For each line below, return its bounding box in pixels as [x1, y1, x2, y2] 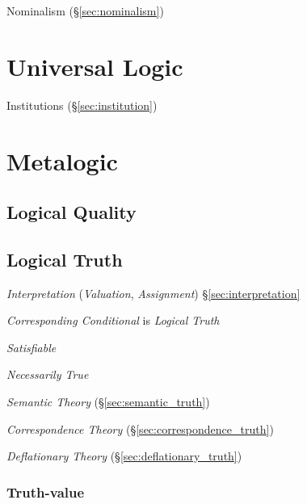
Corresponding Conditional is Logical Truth [6, 312, 220, 329]
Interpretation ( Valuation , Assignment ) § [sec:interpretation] [6, 284, 301, 301]
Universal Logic [6, 49, 183, 82]
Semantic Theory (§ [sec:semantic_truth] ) [6, 393, 210, 410]
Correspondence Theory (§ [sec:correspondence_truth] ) [6, 420, 274, 437]
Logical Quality [6, 199, 137, 225]
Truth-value [6, 481, 85, 502]
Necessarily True [6, 366, 89, 383]
